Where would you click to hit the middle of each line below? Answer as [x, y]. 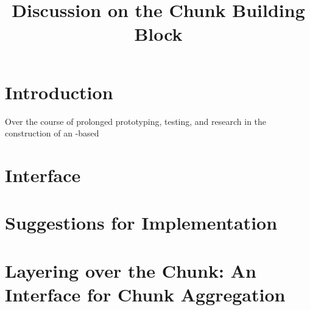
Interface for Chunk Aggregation [145, 294]
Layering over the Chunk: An [131, 270]
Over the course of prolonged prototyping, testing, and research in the [136, 121]
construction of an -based [52, 133]
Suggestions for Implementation [141, 223]
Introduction [59, 92]
